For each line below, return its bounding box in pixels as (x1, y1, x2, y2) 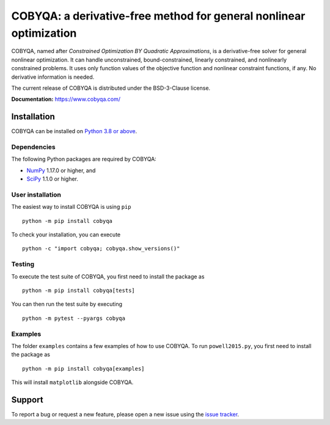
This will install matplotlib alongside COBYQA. (11, 379, 134, 386)
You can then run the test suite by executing (11, 300, 122, 308)
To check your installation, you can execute (11, 231, 121, 238)
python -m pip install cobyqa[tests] (22, 287, 136, 294)
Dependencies (11, 142, 56, 151)
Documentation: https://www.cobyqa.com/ (11, 95, 120, 103)
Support (11, 394, 43, 405)
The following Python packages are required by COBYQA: (11, 156, 157, 163)
